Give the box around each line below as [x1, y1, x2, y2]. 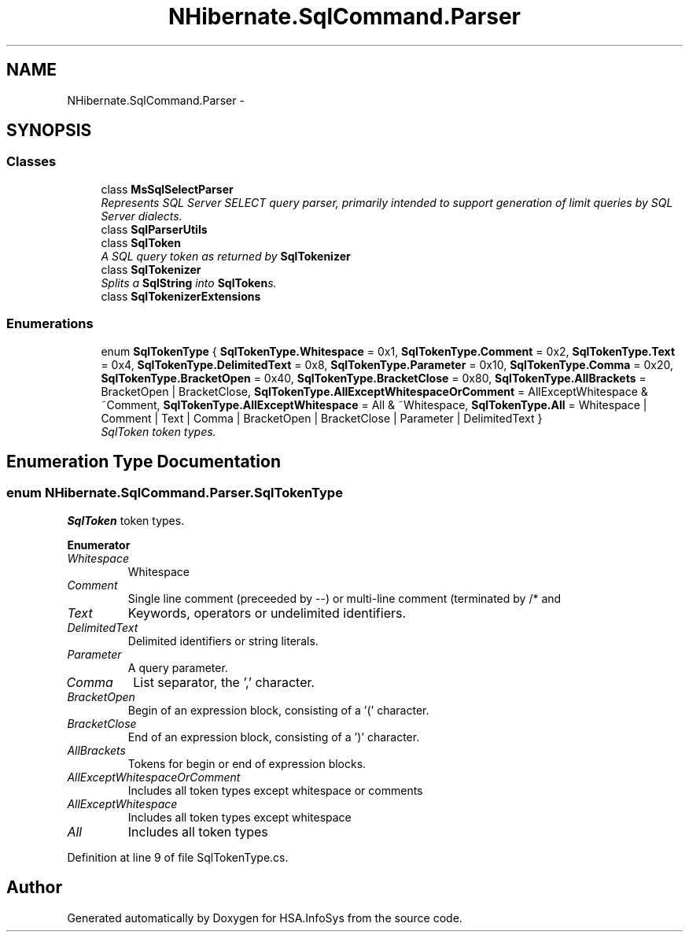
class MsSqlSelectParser [101, 182, 234, 196]
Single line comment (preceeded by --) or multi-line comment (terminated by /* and [127, 591, 562, 605]
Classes [6, 153, 57, 170]
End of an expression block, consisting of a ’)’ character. [127, 729, 420, 744]
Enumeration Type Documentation [6, 451, 281, 471]
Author [6, 877, 62, 898]
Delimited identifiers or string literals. [127, 633, 319, 648]
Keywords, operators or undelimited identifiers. [127, 604, 407, 621]
